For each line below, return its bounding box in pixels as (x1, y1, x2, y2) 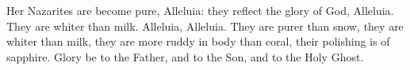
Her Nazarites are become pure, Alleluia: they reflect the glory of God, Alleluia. (6, 2, 394, 18)
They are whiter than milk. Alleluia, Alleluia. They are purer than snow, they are (6, 17, 404, 34)
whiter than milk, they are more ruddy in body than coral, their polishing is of (6, 33, 390, 50)
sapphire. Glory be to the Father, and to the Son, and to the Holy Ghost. (6, 48, 364, 64)
